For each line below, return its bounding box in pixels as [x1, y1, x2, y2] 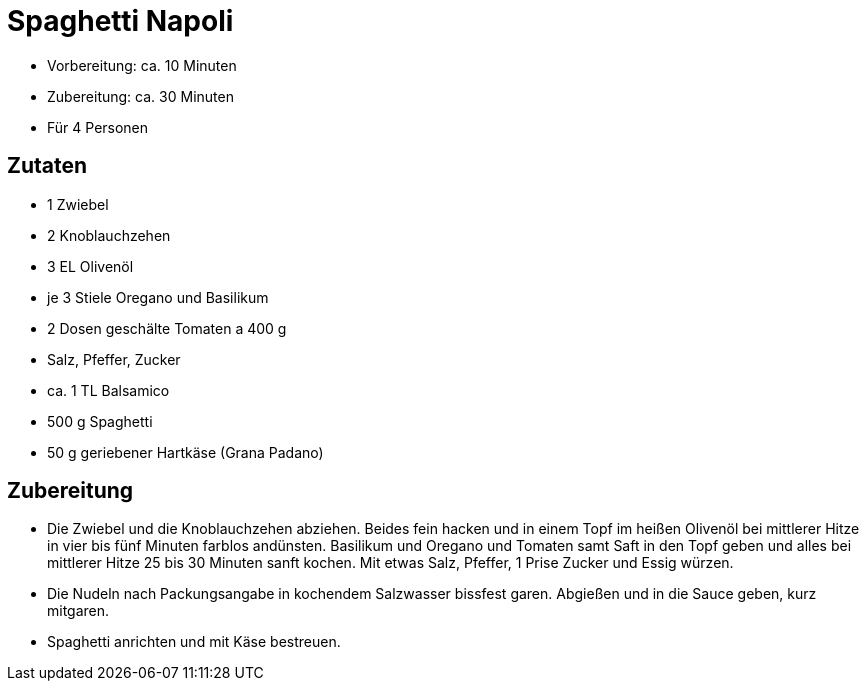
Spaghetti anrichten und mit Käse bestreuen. [47, 633, 341, 651]
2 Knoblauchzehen [47, 226, 171, 244]
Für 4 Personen [47, 118, 149, 136]
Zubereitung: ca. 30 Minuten [47, 87, 234, 105]
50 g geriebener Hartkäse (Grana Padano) [47, 443, 324, 461]
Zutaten [7, 153, 88, 179]
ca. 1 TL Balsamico [47, 381, 170, 399]
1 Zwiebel [47, 195, 109, 213]
